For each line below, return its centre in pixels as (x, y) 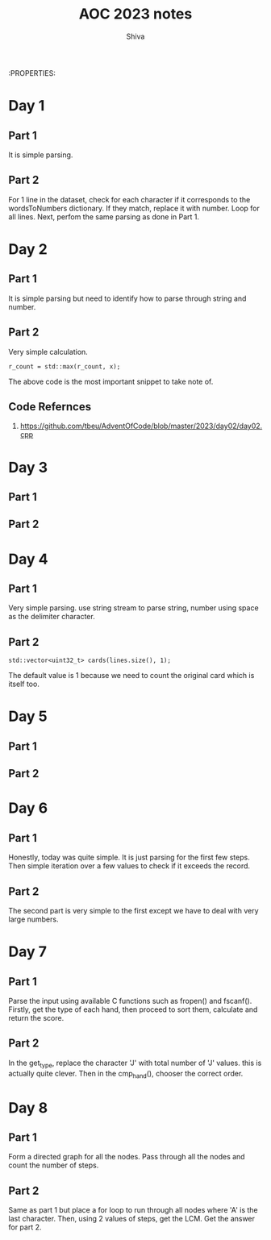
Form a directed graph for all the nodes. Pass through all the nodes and (127, 1157)
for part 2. (25, 1227)
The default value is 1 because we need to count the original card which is (131, 676)
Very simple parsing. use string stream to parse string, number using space (134, 608)
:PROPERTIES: (32, 73)
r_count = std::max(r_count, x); (65, 366)
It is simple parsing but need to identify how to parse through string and (127, 298)
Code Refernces (50, 407)
